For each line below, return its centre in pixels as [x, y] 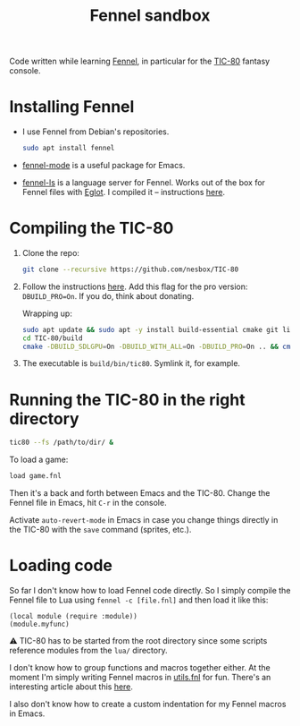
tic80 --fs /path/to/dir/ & [62, 443]
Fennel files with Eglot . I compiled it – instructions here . [124, 192]
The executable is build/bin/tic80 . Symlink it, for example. [131, 363]
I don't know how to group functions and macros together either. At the [140, 668]
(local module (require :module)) [74, 617]
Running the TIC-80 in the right [127, 400]
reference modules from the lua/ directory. [88, 651]
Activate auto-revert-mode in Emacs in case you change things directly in [144, 520]
